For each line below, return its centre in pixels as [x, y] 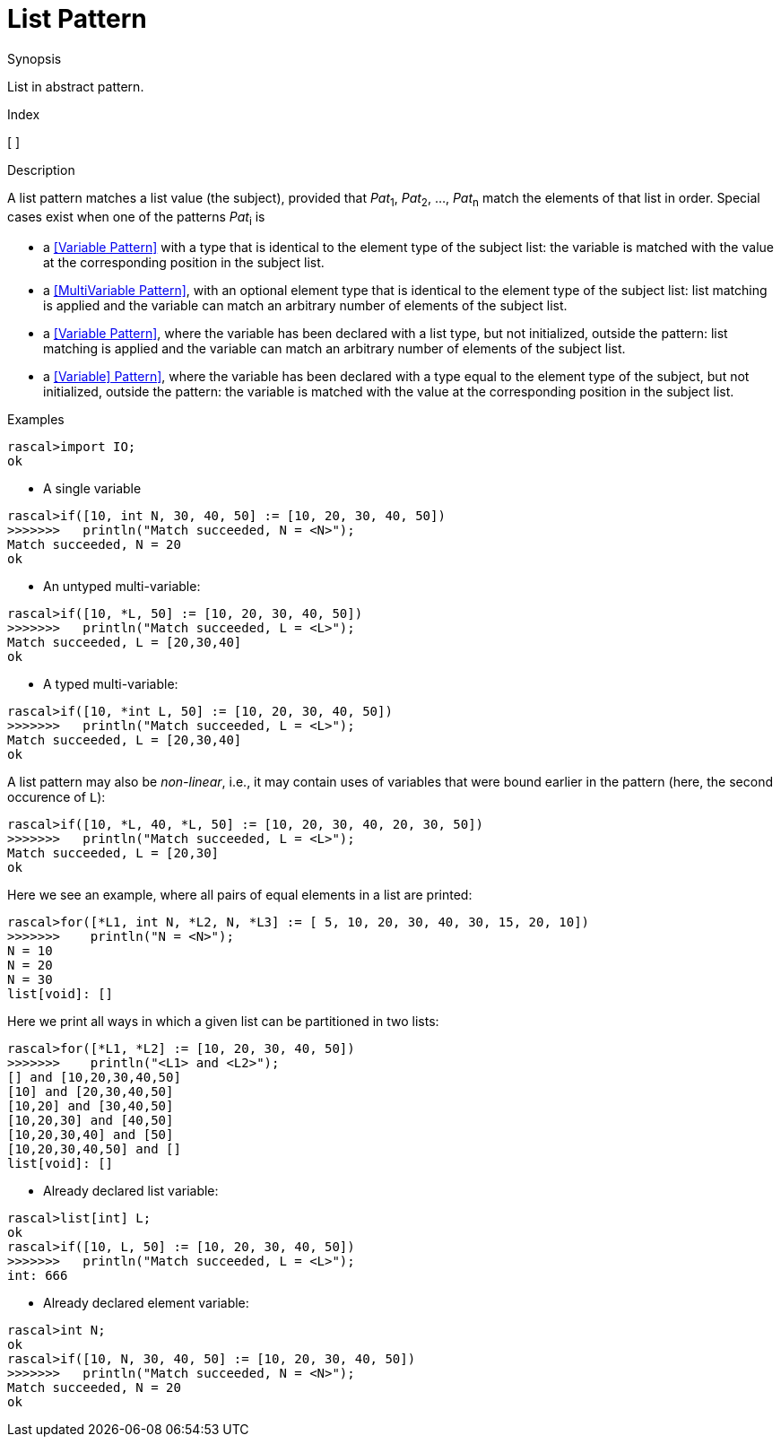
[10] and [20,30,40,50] [91, 1092]
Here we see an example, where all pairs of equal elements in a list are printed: [240, 895]
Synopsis [35, 58]
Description [41, 170]
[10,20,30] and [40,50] [91, 1121]
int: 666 [38, 1276]
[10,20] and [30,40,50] [91, 1106]
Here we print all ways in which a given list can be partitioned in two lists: [223, 1022]
